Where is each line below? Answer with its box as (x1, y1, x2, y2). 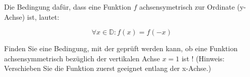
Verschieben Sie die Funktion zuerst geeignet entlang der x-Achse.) (4, 63, 211, 73)
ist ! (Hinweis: (182, 53, 225, 63)
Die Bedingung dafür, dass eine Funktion (4, 2, 131, 12)
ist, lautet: (27, 11, 59, 22)
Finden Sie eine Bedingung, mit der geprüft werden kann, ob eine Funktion (4, 43, 238, 54)
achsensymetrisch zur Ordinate (139, 2, 235, 12)
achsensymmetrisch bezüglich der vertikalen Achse (4, 53, 160, 63)
